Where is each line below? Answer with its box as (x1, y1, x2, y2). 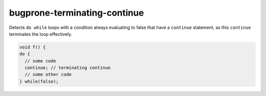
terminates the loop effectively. (9, 31, 72, 37)
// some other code (25, 72, 72, 77)
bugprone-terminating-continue (9, 7, 144, 18)
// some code (25, 58, 56, 64)
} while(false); (19, 78, 59, 84)
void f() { (19, 44, 46, 50)
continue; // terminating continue (25, 65, 111, 71)
